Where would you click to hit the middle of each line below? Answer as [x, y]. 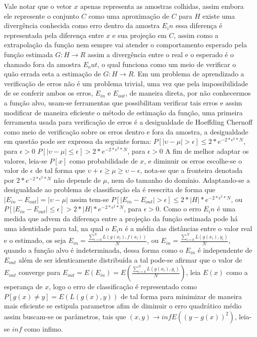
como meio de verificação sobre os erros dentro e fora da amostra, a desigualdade [126, 131]
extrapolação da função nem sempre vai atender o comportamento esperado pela [126, 45]
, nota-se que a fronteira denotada [191, 170]
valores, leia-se [26, 160]
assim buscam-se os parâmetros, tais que [65, 316]
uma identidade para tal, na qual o [57, 228]
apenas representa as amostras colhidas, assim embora [162, 6]
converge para [39, 272]
